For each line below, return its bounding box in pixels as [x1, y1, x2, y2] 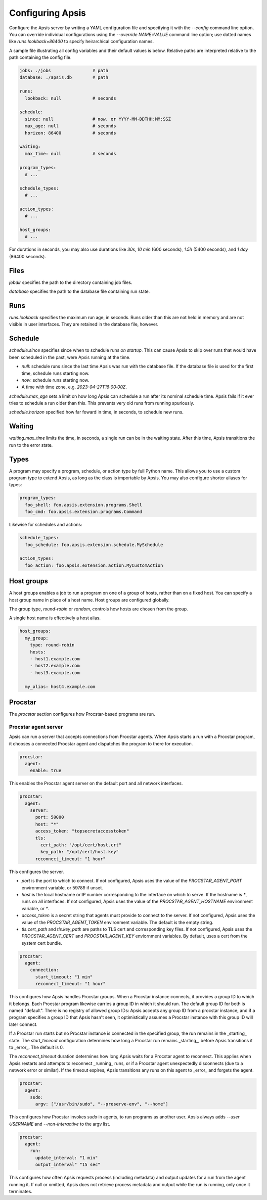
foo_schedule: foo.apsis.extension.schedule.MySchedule [25, 542, 163, 548]
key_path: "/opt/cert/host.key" [40, 849, 119, 855]
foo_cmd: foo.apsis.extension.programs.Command [25, 509, 142, 514]
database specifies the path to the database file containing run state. [9, 288, 150, 294]
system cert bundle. [21, 940, 62, 946]
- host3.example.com [30, 670, 80, 675]
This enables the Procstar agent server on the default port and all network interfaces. [9, 781, 183, 786]
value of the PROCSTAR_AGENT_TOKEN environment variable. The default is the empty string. [21, 919, 214, 925]
